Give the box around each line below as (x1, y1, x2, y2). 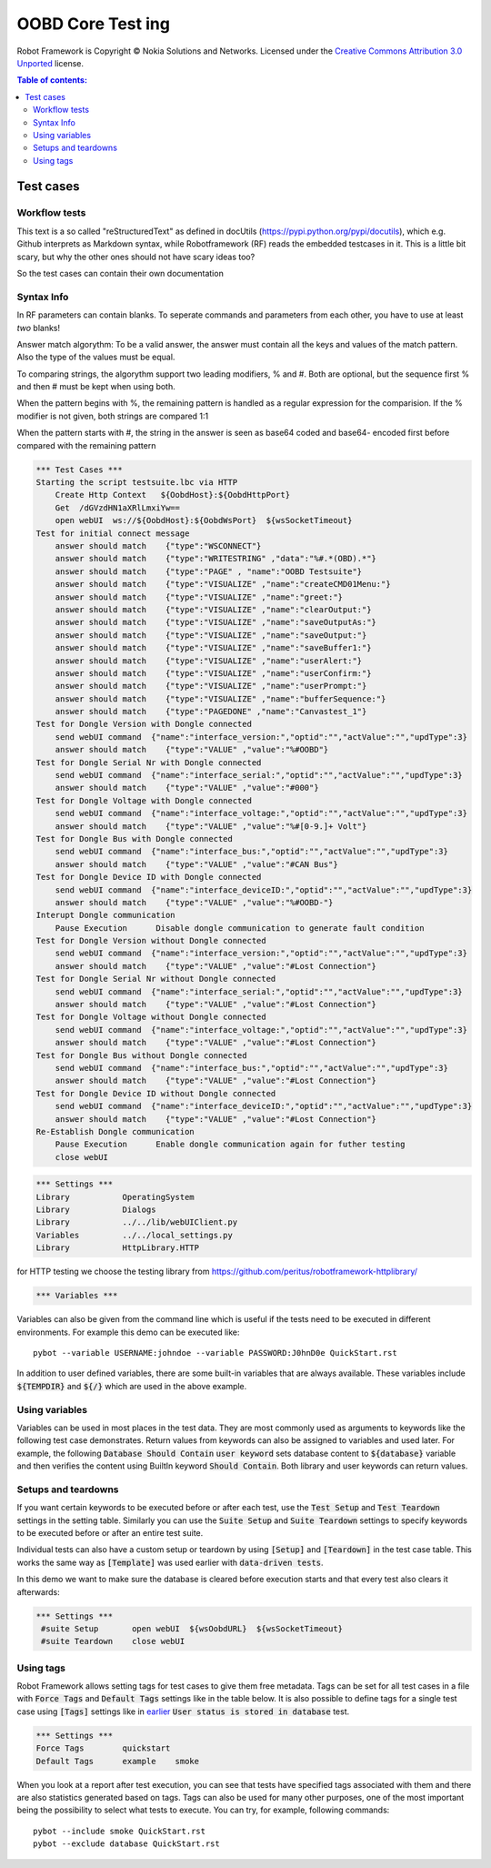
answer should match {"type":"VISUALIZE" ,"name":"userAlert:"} (55, 655, 363, 666)
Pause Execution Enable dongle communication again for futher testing (55, 1139, 406, 1150)
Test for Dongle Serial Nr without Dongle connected (35, 974, 276, 984)
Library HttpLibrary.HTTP (35, 1243, 200, 1253)
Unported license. (16, 57, 85, 68)
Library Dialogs (35, 1205, 156, 1215)
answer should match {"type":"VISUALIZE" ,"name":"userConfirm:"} (55, 668, 372, 678)
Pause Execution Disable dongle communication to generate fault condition (55, 923, 425, 933)
